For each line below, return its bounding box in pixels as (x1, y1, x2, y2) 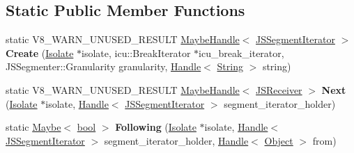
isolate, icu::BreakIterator (82, 45, 191, 60)
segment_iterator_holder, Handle (104, 133, 249, 147)
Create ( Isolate (6, 45, 74, 60)
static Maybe (6, 120, 61, 134)
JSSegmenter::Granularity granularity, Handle (6, 59, 201, 74)
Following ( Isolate (115, 120, 197, 134)
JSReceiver (256, 82, 302, 97)
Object (264, 133, 293, 147)
